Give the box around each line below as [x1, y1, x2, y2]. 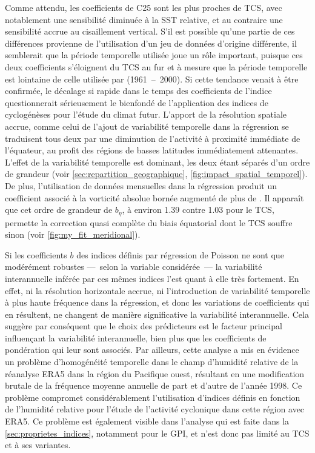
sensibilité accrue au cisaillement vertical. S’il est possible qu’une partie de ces [5, 25, 295, 38]
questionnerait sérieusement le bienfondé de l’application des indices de [5, 96, 268, 109]
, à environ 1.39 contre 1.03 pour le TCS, [122, 203, 274, 216]
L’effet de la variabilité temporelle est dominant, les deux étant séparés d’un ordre [5, 155, 310, 168]
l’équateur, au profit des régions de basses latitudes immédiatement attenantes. [5, 144, 299, 156]
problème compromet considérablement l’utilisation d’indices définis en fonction [5, 391, 300, 403]
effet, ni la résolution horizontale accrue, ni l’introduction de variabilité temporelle [5, 284, 310, 297]
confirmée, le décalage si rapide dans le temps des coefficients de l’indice [5, 84, 272, 97]
